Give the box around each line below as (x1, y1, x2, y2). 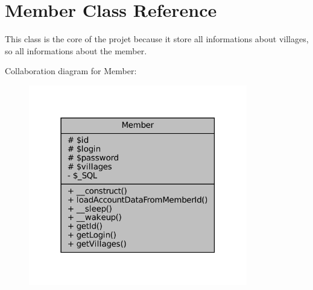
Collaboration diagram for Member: (5, 65, 137, 77)
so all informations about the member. (5, 44, 147, 57)
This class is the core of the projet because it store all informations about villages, (5, 33, 309, 45)
